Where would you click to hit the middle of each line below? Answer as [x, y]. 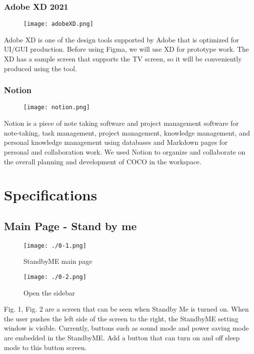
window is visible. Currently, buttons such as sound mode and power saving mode [127, 328]
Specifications [51, 195]
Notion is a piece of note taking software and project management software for [121, 123]
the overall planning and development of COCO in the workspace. [103, 161]
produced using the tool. [41, 68]
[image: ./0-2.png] [55, 277]
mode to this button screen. [45, 347]
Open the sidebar [49, 292]
